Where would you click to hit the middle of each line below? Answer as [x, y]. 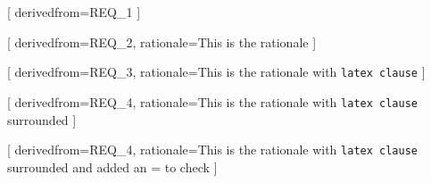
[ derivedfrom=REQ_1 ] [74, 12]
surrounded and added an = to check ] [112, 166]
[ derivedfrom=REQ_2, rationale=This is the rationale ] [162, 42]
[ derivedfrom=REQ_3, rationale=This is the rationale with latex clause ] [216, 72]
